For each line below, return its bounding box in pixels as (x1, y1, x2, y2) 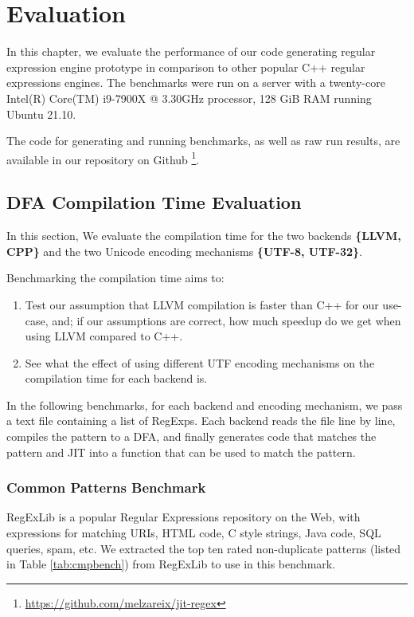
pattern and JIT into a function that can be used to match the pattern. (6, 443, 356, 460)
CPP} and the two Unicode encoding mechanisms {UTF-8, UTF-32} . (6, 242, 362, 259)
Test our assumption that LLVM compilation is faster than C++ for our (25, 296, 379, 312)
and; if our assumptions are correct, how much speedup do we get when (52, 312, 401, 328)
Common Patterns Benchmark (6, 477, 206, 497)
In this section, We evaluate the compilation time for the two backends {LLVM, (6, 227, 401, 244)
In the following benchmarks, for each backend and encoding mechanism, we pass (6, 396, 403, 413)
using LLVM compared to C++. (25, 328, 183, 344)
